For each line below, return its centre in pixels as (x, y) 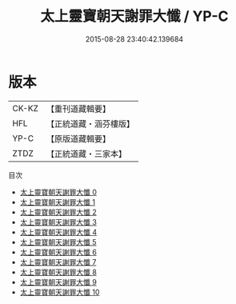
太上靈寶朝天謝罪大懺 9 (58, 282)
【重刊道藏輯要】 (78, 109)
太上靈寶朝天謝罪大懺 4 (58, 232)
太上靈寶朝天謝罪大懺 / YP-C (134, 16)
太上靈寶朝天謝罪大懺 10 (60, 292)
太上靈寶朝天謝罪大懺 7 (58, 262)
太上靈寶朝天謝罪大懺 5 (58, 242)
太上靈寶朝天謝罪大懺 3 (58, 222)
